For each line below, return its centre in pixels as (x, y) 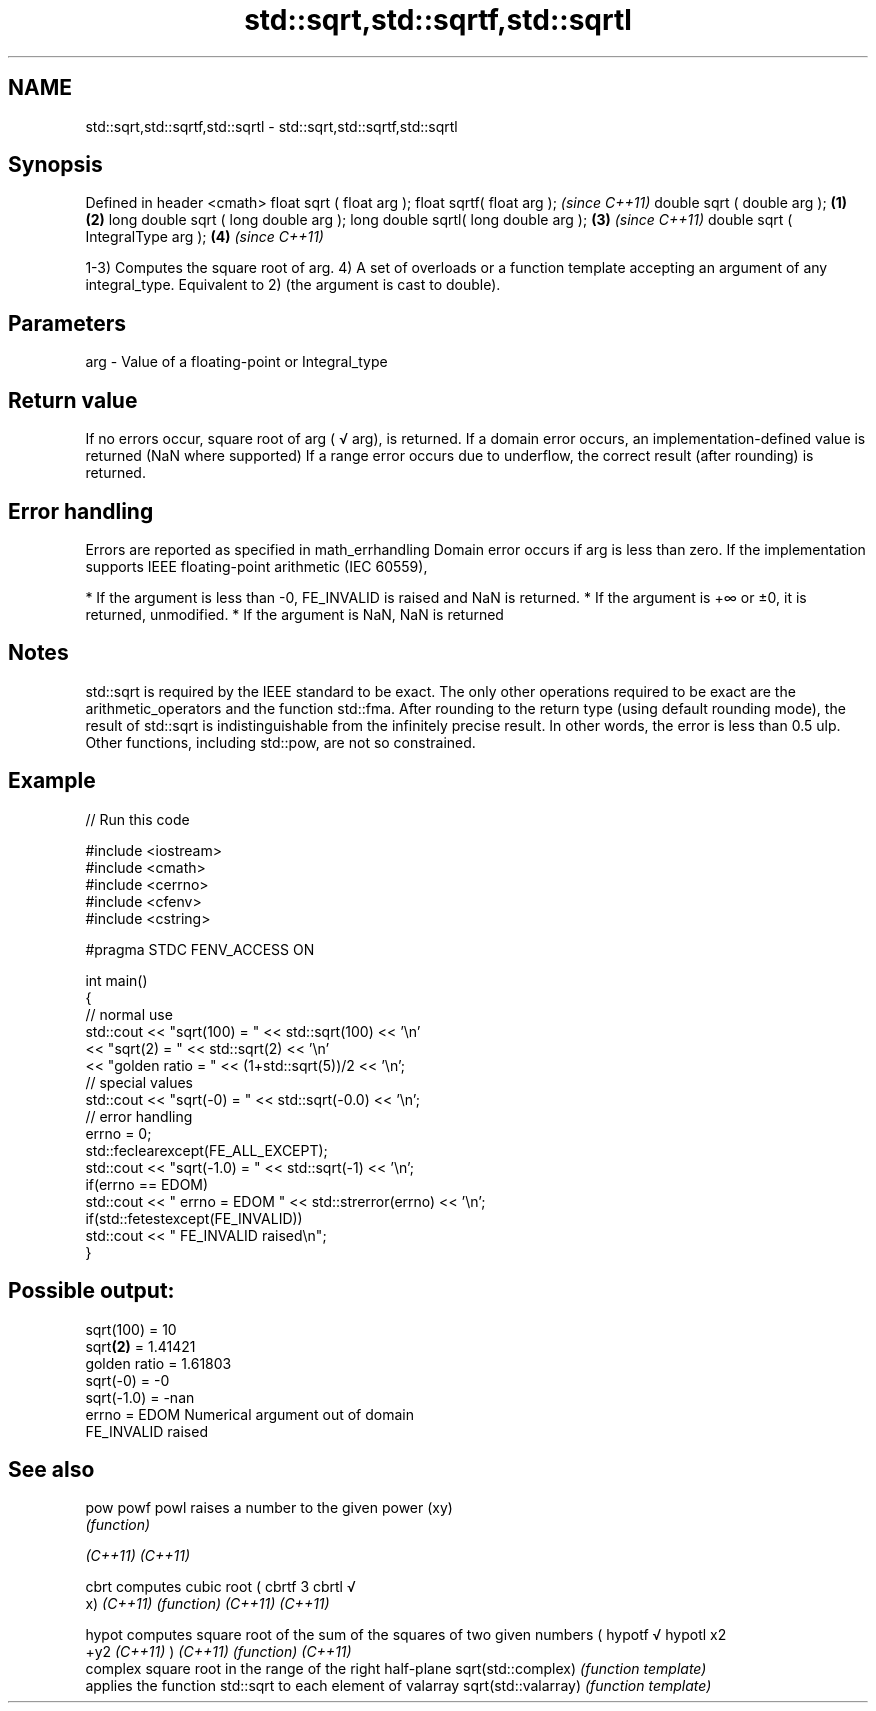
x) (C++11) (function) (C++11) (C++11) (207, 1604)
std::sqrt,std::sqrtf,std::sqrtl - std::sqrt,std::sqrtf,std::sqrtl (271, 126)
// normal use (129, 1014)
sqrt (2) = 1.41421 (140, 1346)
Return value (73, 400)
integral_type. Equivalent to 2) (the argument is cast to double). (293, 285)
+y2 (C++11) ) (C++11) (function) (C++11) (218, 1652)
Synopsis (55, 165)
